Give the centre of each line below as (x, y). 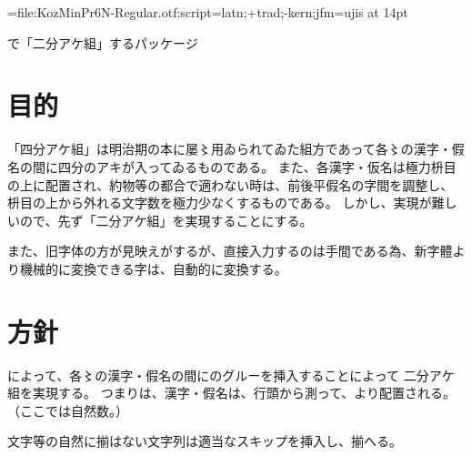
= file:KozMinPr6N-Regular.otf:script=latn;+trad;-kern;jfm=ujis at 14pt (208, 12)
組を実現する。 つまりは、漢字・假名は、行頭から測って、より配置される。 (231, 393)
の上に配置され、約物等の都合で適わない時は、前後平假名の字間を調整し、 (231, 184)
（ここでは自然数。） (68, 410)
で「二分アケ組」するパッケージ (103, 42)
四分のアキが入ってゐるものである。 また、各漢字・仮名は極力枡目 (257, 166)
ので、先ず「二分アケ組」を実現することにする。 (166, 220)
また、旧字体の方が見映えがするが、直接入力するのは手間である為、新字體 (230, 251)
